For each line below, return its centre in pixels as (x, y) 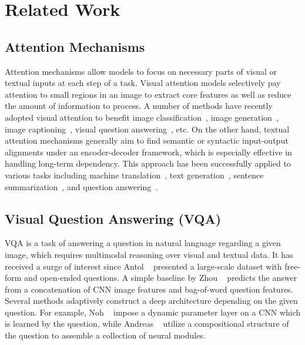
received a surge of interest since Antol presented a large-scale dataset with (143, 266)
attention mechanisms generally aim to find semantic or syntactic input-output (147, 140)
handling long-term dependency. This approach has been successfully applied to (148, 163)
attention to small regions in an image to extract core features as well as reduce (148, 94)
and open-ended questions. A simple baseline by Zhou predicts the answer (161, 278)
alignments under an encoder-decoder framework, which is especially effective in (148, 152)
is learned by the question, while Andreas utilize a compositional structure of (147, 324)
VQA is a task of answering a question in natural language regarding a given (143, 243)
